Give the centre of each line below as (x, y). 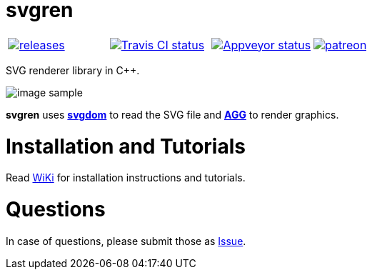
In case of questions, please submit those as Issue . (126, 241)
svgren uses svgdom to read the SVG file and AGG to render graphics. (172, 114)
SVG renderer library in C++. (73, 70)
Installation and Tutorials (126, 146)
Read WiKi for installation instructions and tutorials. (126, 178)
